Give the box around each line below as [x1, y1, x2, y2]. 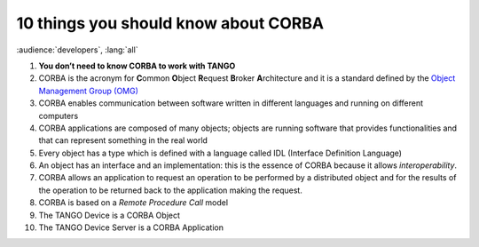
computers [38, 110, 79, 121]
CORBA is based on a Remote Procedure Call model [38, 197, 229, 208]
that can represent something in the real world [38, 135, 208, 146]
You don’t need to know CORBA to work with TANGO [38, 60, 236, 71]
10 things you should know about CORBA [16, 13, 324, 33]
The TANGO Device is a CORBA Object [38, 210, 181, 220]
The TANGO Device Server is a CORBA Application [38, 222, 224, 233]
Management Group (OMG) [38, 85, 139, 96]
